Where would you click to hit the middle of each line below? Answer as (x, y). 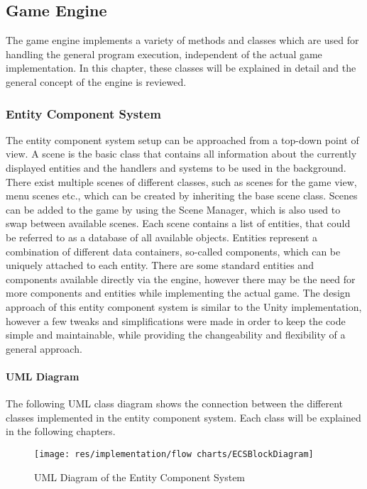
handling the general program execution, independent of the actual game (164, 54)
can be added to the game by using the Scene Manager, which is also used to (173, 209)
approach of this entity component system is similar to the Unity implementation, (184, 306)
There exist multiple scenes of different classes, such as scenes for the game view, (181, 181)
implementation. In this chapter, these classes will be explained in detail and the (181, 68)
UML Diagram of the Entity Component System (140, 477)
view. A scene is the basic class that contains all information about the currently (181, 154)
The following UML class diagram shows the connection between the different (174, 403)
